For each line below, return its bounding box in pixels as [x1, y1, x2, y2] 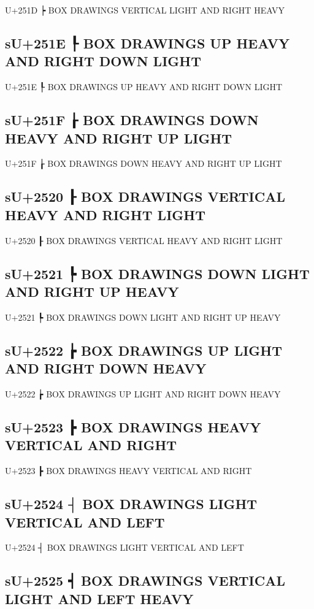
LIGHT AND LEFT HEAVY [5, 589, 194, 608]
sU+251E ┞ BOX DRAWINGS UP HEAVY [5, 33, 290, 52]
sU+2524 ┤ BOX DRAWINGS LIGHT [5, 494, 258, 513]
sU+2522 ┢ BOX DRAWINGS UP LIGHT [5, 340, 283, 359]
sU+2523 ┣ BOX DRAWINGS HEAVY [5, 417, 261, 436]
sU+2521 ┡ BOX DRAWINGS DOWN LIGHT [5, 264, 310, 283]
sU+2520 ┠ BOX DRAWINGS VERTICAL [5, 187, 285, 206]
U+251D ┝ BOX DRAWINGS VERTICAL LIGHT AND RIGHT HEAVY [5, 4, 285, 16]
